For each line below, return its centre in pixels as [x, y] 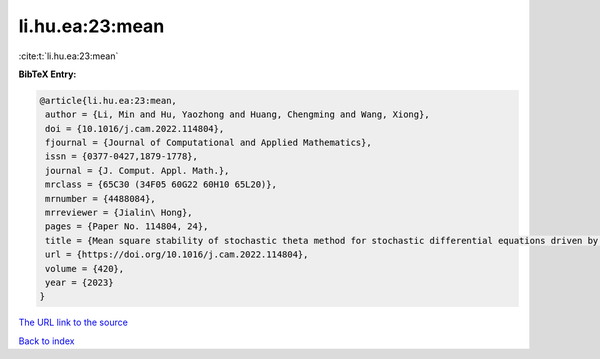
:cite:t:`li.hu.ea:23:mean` [68, 56]
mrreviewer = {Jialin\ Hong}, [119, 213]
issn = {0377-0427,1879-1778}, [122, 156]
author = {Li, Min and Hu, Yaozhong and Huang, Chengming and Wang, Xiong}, [237, 114]
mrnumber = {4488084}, [101, 198]
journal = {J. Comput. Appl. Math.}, [137, 170]
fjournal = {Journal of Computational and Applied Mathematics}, [208, 143]
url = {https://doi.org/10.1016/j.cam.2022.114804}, [177, 254]
